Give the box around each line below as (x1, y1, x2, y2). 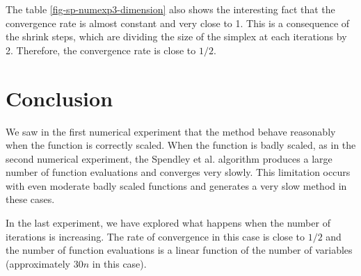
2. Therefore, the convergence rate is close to (6, 42, 196, 57)
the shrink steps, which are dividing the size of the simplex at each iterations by (6, 29, 347, 44)
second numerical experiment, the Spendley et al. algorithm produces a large (6, 151, 332, 165)
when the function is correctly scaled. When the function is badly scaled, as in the (6, 138, 356, 152)
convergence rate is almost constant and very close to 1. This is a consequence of (6, 15, 350, 30)
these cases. (6, 192, 55, 206)
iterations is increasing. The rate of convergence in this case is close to (6, 229, 305, 243)
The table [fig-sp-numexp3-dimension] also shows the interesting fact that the (6, 2, 335, 16)
